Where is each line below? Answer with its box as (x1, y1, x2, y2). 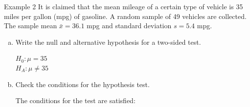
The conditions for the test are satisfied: (15, 95, 136, 106)
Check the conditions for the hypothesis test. (15, 79, 150, 89)
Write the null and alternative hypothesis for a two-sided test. (15, 36, 201, 47)
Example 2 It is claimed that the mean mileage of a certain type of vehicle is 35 (4, 1, 243, 11)
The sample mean (4, 20, 57, 31)
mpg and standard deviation (87, 20, 172, 31)
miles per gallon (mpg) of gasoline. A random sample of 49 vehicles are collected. (4, 11, 247, 21)
